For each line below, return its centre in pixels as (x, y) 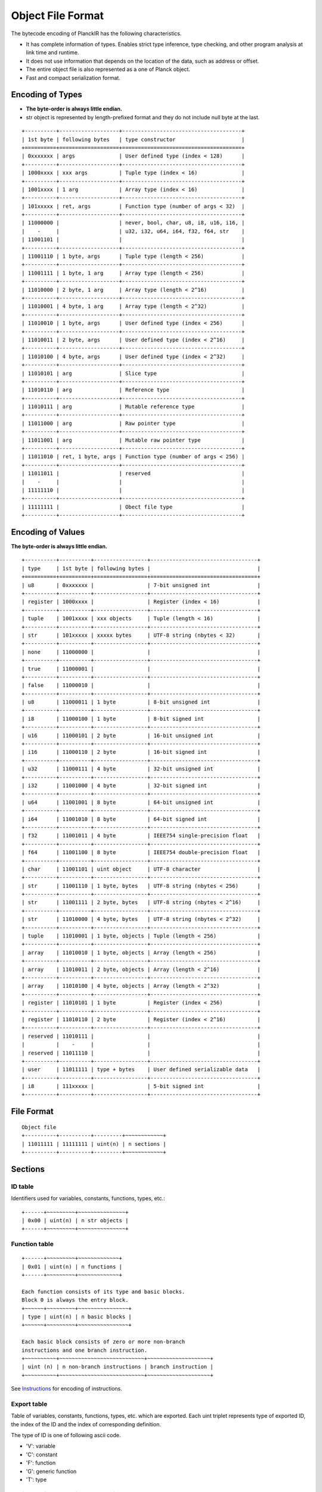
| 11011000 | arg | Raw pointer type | (133, 423)
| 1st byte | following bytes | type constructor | (133, 139)
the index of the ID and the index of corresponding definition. (86, 1424)
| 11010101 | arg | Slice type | (133, 373)
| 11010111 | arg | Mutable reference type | (133, 407)
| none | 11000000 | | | (141, 652)
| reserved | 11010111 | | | (141, 1036)
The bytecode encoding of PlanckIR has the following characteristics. (96, 33)
